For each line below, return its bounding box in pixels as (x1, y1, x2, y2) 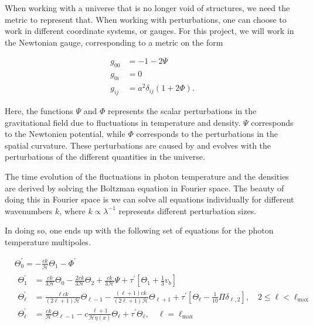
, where (59, 204, 86, 217)
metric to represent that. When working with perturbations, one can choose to (5, 13, 287, 25)
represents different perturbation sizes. (118, 204, 257, 217)
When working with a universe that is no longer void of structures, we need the (5, 2, 290, 13)
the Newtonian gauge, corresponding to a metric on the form (5, 36, 223, 48)
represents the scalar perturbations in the (107, 104, 257, 116)
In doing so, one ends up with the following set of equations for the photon (5, 224, 274, 236)
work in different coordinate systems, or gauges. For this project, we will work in (5, 25, 294, 37)
